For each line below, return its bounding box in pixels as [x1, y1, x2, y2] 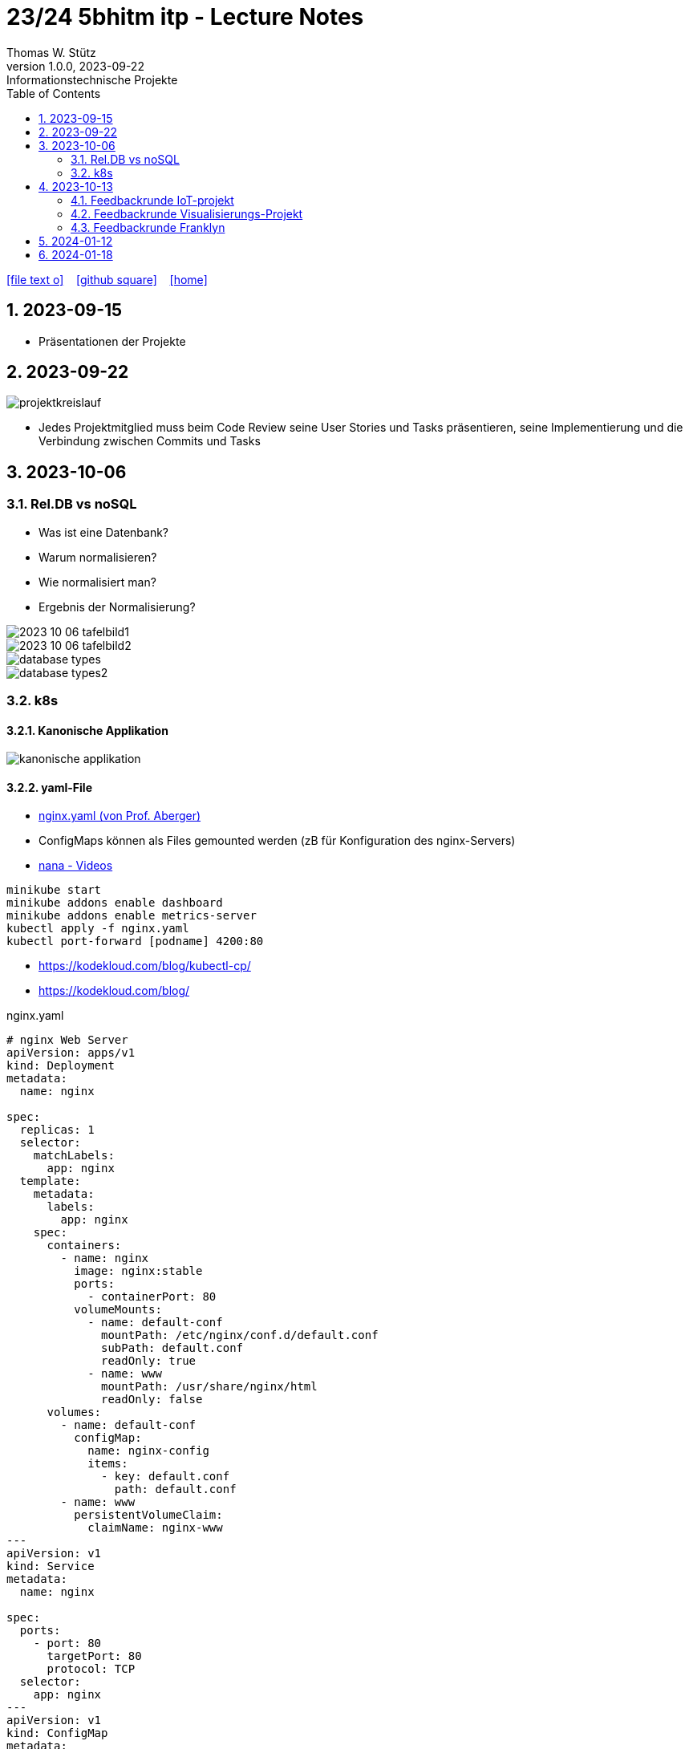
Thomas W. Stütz [6, 45, 96, 59]
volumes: [47, 1406, 102, 1419]
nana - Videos [39, 858, 113, 873]
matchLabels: [33, 1149, 115, 1163]
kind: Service [6, 1560, 95, 1573]
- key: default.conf [101, 1470, 230, 1483]
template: [19, 1175, 81, 1188]
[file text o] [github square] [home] [6, 272, 208, 286]
